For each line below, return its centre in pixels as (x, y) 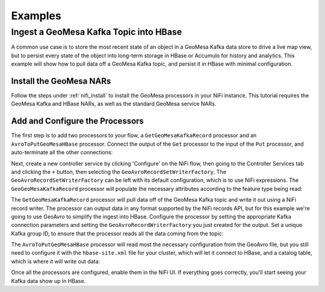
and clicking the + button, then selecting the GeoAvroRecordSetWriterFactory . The (119, 172)
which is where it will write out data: (56, 261)
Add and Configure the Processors (78, 121)
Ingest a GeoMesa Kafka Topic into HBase (97, 32)
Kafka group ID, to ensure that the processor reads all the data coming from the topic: (117, 233)
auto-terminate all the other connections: (62, 152)
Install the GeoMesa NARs (61, 81)
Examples (36, 16)
